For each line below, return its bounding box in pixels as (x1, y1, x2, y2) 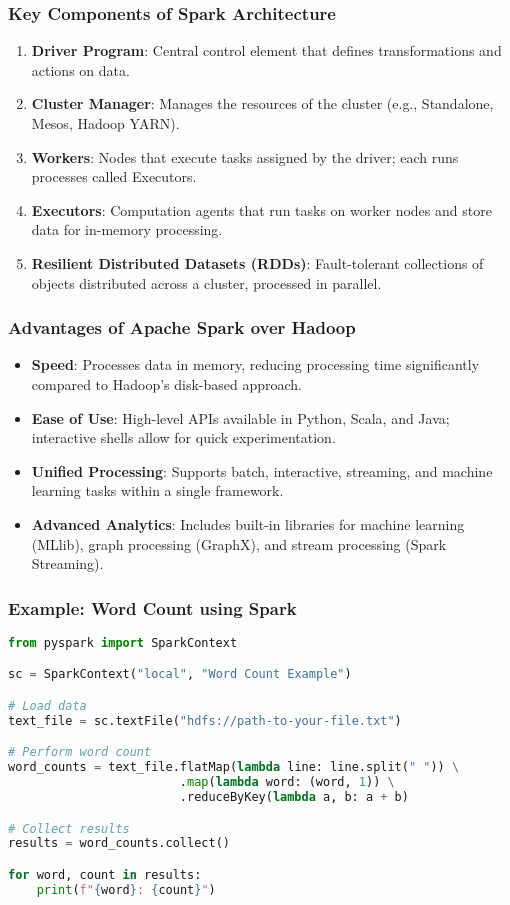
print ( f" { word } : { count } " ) (36, 882, 216, 897)
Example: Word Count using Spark (8, 595, 297, 620)
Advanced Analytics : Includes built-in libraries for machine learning (31, 513, 465, 534)
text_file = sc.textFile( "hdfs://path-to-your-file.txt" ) (8, 713, 402, 728)
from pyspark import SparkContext (8, 635, 238, 650)
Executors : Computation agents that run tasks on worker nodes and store (31, 199, 492, 220)
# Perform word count (8, 745, 152, 760)
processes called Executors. (31, 166, 197, 187)
